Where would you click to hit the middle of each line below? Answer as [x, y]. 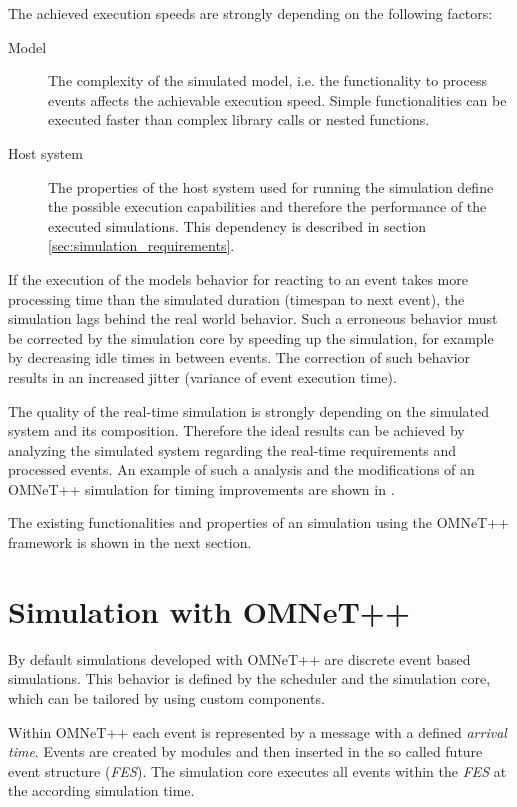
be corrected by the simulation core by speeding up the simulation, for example [251, 337]
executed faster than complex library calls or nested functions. [239, 119]
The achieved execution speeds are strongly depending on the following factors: [250, 13]
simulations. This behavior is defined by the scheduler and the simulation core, [249, 678]
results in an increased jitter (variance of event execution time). [202, 376]
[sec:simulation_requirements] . [141, 245]
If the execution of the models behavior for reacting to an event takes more [238, 278]
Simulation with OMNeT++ [209, 610]
